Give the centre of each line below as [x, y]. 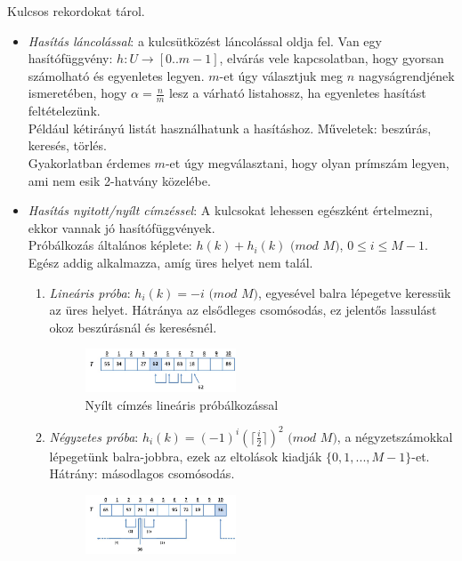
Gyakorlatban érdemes [89, 162]
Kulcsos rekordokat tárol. [76, 11]
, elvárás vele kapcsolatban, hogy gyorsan [332, 58]
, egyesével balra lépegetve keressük [354, 292]
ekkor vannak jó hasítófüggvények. [122, 227]
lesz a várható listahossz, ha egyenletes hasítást [297, 93]
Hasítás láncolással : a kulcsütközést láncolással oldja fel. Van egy [205, 40]
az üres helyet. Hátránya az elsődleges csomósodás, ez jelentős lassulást [243, 310]
